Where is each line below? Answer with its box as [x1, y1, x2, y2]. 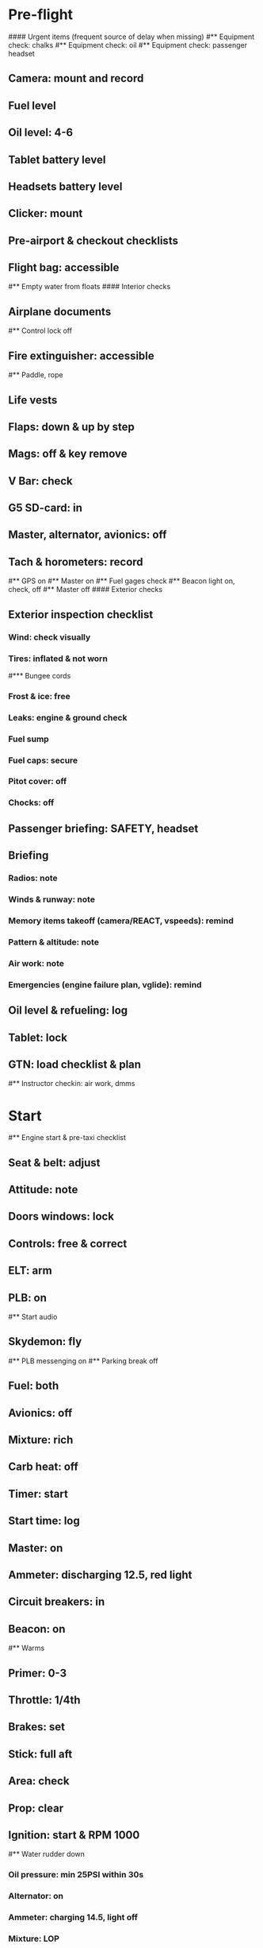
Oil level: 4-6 [8, 126, 74, 140]
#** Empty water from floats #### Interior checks [8, 282, 171, 292]
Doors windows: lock [8, 1210, 115, 1223]
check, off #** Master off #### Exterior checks [8, 585, 163, 594]
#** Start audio [8, 1312, 58, 1322]
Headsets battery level [8, 180, 123, 193]
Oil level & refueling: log [8, 1003, 128, 1018]
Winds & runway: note [8, 894, 95, 905]
